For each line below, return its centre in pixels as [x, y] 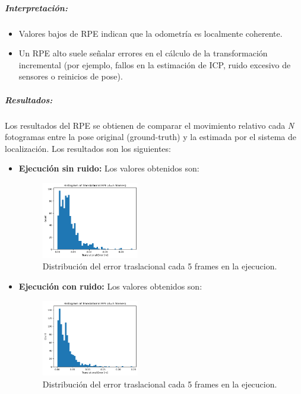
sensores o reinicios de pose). [71, 76]
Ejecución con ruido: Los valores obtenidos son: [110, 286]
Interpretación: [36, 7]
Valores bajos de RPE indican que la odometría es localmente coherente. [150, 33]
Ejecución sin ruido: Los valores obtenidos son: [109, 168]
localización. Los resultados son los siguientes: [88, 148]
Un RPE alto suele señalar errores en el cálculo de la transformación [143, 53]
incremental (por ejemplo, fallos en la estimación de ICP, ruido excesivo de [155, 64]
